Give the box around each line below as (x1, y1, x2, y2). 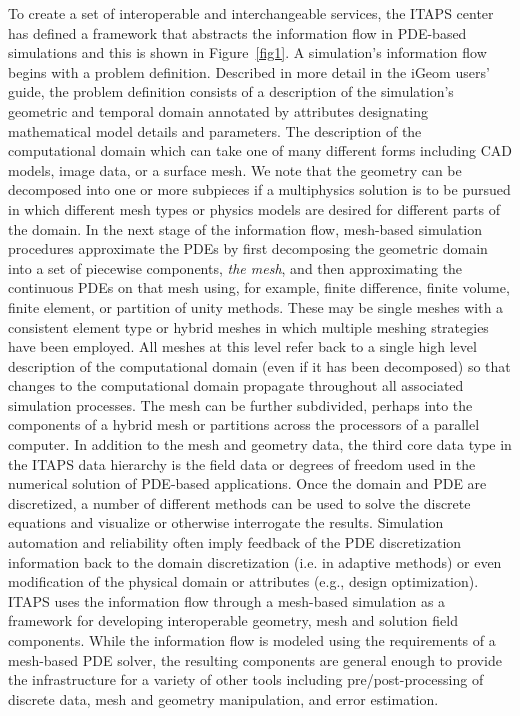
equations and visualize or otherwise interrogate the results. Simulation (8, 512, 444, 533)
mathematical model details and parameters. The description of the (8, 120, 422, 141)
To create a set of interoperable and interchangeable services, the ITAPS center (8, 3, 494, 23)
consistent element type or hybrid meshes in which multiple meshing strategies (8, 316, 489, 337)
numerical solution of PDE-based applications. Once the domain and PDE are (8, 473, 487, 494)
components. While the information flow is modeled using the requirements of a (8, 630, 496, 650)
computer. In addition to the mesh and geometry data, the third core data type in (8, 434, 512, 455)
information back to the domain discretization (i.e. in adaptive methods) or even (8, 551, 502, 572)
